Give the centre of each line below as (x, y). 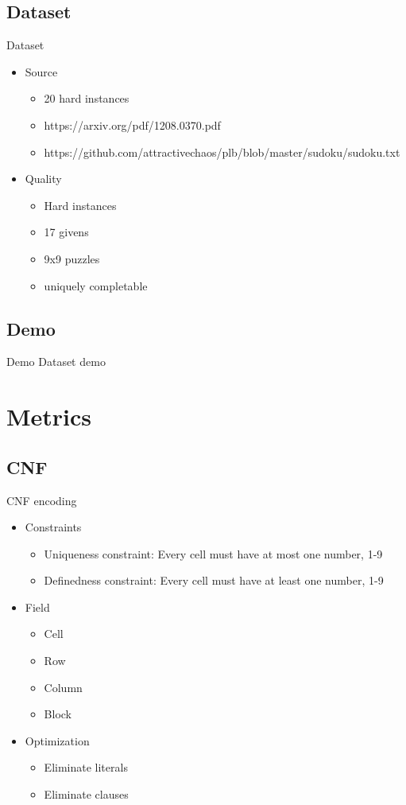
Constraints (53, 527)
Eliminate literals (86, 767)
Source (41, 71)
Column (63, 687)
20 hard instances (87, 98)
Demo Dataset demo (56, 362)
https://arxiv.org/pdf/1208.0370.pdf (132, 124)
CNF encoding (42, 500)
